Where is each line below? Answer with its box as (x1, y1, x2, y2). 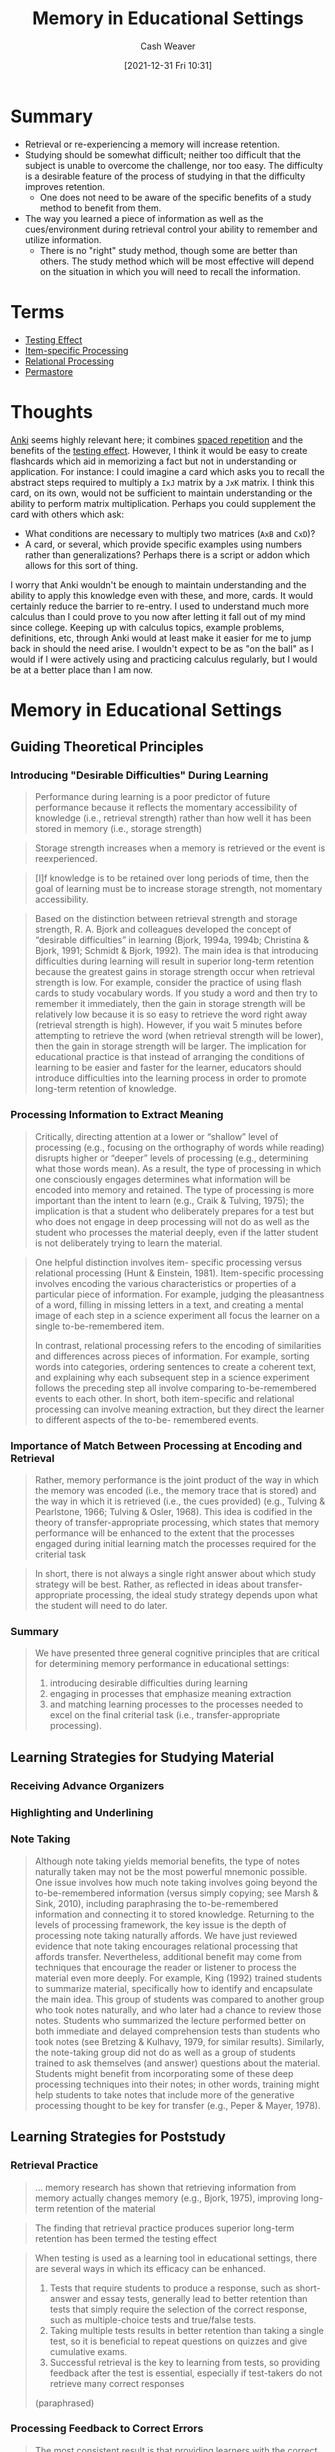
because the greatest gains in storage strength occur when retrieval (34, 966, 315, 978)
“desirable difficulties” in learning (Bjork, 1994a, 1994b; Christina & (34, 934, 310, 946)
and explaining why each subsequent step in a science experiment (34, 1371, 310, 1383)
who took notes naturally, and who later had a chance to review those (34, 2003, 322, 2016)
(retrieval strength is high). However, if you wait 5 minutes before (34, 1019, 303, 1031)
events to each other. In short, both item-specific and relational (34, 1392, 295, 1404)
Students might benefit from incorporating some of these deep (34, 2067, 294, 2079)
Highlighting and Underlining (10, 1805, 154, 1819)
